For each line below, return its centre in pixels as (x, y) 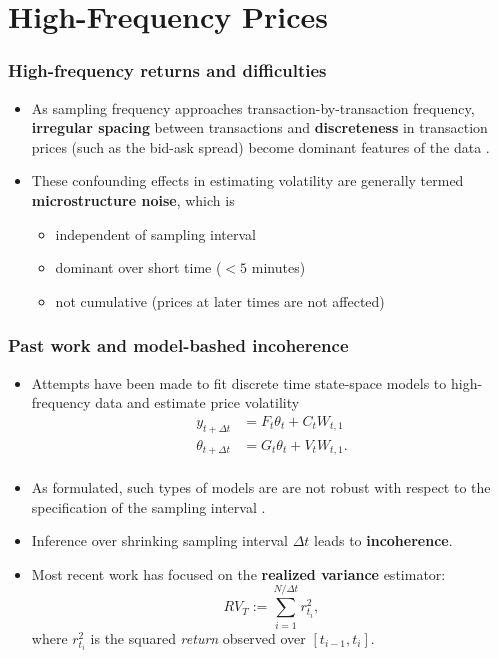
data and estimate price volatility (197, 402)
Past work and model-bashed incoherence (178, 345)
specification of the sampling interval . (148, 506)
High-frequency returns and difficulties (167, 70)
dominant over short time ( (138, 267)
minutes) (278, 267)
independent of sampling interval (156, 233)
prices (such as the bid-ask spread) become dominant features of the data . (260, 146)
